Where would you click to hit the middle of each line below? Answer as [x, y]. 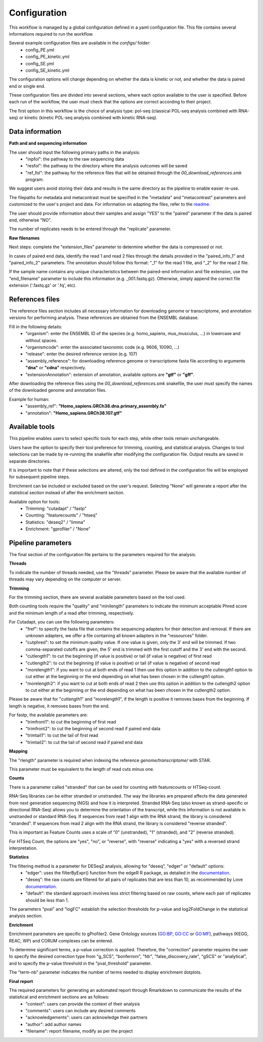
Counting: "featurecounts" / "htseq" [61, 515]
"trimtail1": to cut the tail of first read [62, 735]
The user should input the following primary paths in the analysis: [75, 152]
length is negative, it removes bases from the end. [59, 706]
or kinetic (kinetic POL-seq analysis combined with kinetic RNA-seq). [88, 118]
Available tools [32, 427]
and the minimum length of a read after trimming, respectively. [72, 613]
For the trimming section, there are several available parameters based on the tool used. [97, 597]
